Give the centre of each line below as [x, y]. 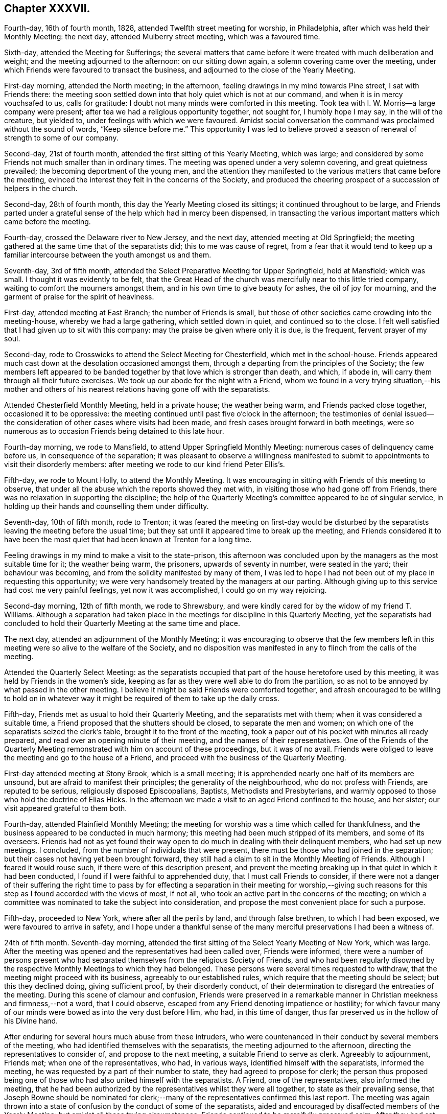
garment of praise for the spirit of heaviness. [79, 297]
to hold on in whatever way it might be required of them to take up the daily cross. [142, 699]
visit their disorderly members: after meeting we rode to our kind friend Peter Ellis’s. [145, 465]
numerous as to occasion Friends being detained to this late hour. [114, 431]
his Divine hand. [31, 1021]
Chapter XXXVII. [47, 8]
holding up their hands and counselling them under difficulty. [107, 506]
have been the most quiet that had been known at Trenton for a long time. [128, 540]
